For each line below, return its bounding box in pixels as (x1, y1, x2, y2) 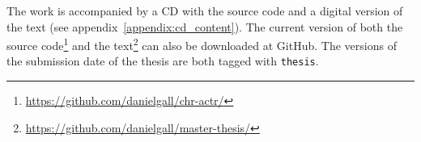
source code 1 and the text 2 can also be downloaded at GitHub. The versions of (6, 35, 397, 53)
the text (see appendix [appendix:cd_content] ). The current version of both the (6, 18, 403, 35)
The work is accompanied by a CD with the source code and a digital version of (6, 2, 403, 19)
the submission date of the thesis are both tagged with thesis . (6, 52, 319, 69)
